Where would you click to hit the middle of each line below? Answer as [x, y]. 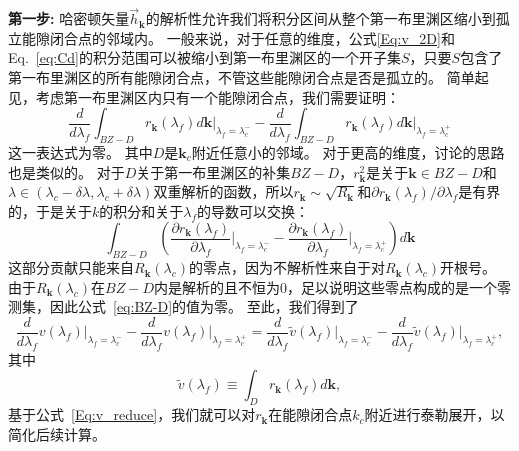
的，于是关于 [50, 210]
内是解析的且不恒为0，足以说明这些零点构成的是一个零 [332, 286]
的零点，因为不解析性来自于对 [287, 267]
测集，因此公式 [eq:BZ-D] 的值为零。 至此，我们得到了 [183, 306]
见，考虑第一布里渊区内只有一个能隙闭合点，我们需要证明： [204, 96]
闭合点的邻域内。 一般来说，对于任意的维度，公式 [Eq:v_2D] [245, 37]
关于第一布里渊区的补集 [213, 171]
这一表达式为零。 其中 [80, 151]
